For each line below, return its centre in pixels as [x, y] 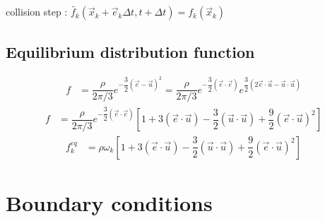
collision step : [37, 12]
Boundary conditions [109, 203]
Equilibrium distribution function [130, 51]
